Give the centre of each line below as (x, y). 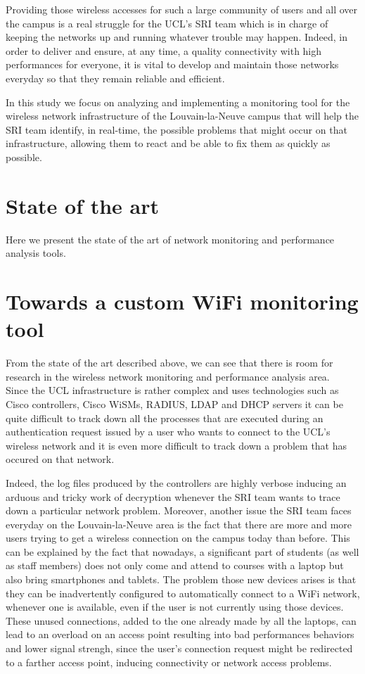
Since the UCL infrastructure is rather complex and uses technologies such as (172, 390)
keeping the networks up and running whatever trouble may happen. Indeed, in (177, 37)
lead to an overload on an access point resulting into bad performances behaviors (180, 634)
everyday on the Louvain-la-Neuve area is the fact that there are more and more (179, 524)
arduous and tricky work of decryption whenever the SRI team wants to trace (173, 496)
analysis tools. (36, 253)
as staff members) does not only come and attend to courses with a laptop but (175, 565)
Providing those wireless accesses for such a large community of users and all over (181, 9)
